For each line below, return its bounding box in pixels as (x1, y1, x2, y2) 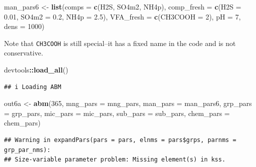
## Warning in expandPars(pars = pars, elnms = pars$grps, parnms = (4, 136, 237, 143)
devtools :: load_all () (4, 64, 68, 75)
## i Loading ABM (4, 83, 61, 90)
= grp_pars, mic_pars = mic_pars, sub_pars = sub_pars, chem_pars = (4, 107, 230, 118)
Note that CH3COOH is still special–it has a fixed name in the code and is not (4, 37, 236, 48)
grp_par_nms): (4, 146, 51, 153)
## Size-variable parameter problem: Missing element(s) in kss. (4, 156, 226, 163)
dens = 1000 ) (4, 21, 44, 31)
